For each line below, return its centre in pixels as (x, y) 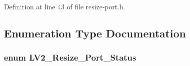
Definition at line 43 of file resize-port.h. (65, 6)
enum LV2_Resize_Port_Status (70, 57)
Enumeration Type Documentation (95, 33)
